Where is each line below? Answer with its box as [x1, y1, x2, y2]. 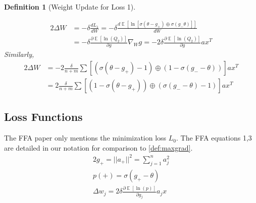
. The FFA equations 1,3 [176, 132, 252, 143]
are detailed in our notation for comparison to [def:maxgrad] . [4, 142, 193, 153]
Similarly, [4, 49, 34, 59]
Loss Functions [4, 109, 83, 124]
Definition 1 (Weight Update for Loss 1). [4, 2, 136, 12]
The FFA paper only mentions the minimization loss [4, 132, 167, 143]
